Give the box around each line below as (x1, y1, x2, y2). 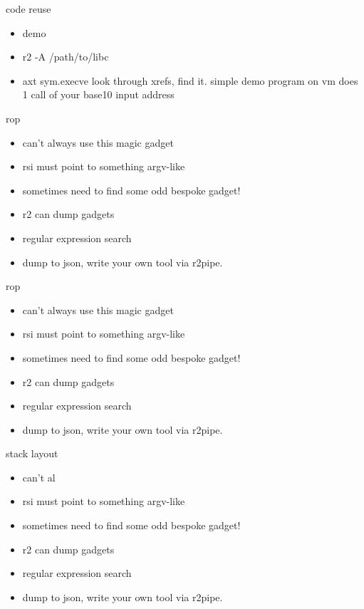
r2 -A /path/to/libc (22, 49, 109, 64)
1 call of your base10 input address (22, 87, 175, 102)
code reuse (6, 1, 51, 16)
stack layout (6, 446, 58, 461)
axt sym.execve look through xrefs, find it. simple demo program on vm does (22, 73, 358, 88)
